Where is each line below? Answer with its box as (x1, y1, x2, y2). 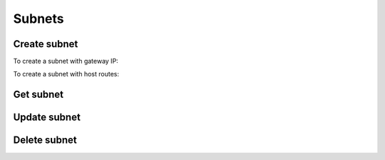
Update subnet (13, 111, 81, 124)
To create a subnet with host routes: (13, 70, 119, 79)
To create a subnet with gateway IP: (13, 57, 119, 66)
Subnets (13, 11, 64, 26)
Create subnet (13, 38, 78, 50)
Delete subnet (13, 134, 78, 146)
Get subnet (13, 89, 64, 101)
